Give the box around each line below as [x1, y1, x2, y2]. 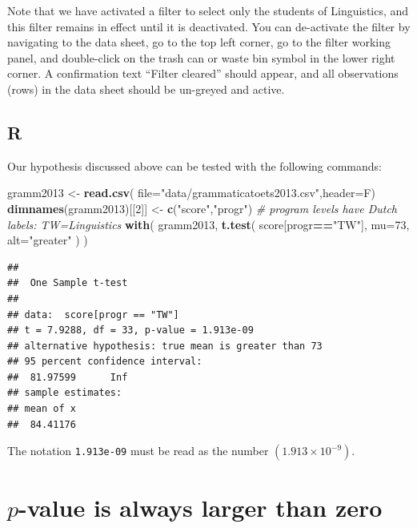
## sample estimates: [7, 387, 122, 399]
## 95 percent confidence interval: [7, 356, 202, 368]
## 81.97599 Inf [7, 371, 128, 383]
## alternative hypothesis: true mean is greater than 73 [7, 340, 323, 352]
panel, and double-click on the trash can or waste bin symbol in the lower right [7, 49, 395, 66]
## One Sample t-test [7, 277, 128, 289]
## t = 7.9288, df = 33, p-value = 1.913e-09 [7, 324, 254, 337]
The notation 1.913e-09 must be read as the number [7, 442, 269, 459]
